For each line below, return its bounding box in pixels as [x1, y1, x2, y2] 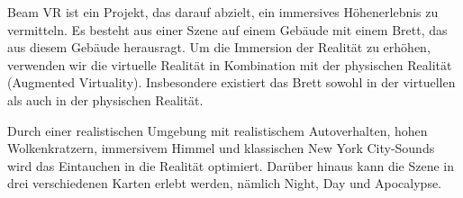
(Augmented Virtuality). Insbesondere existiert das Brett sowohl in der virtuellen [7, 73, 456, 92]
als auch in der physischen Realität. [7, 90, 204, 109]
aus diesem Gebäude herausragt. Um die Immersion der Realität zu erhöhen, [7, 38, 431, 57]
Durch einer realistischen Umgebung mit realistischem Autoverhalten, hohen [7, 121, 428, 139]
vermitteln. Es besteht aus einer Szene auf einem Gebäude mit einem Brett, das [7, 20, 448, 39]
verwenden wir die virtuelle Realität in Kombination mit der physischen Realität [7, 55, 452, 74]
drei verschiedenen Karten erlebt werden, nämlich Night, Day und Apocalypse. [7, 174, 442, 193]
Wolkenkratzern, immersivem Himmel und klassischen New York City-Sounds [7, 139, 435, 157]
